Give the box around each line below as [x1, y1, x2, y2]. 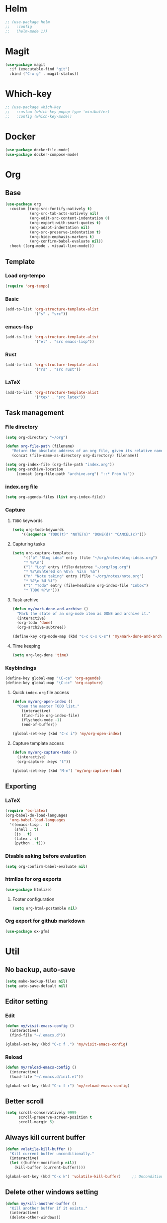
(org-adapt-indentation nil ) [29, 225, 90, 230]
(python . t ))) [14, 841, 46, 846]
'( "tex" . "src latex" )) [34, 395, 85, 400]
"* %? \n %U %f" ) [23, 578, 58, 584]
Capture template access [12, 740, 64, 746]
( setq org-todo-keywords [12, 527, 64, 532]
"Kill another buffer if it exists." [9, 1206, 88, 1211]
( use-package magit [5, 62, 46, 67]
